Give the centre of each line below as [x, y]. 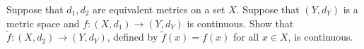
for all [246, 37]
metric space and [43, 23]
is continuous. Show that [240, 23]
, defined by [133, 37]
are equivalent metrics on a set [159, 9]
